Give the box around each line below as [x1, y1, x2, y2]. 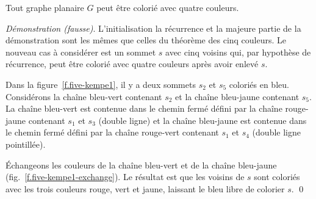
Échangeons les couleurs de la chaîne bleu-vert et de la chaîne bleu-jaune [5, 158, 277, 171]
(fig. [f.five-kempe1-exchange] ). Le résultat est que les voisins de [5, 170, 245, 183]
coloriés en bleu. [229, 78, 289, 90]
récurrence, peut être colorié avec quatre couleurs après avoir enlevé [5, 57, 259, 70]
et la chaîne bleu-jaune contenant [175, 90, 300, 103]
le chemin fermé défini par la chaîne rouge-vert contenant [5, 126, 219, 139]
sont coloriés [254, 170, 300, 183]
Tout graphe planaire [5, 1, 84, 13]
